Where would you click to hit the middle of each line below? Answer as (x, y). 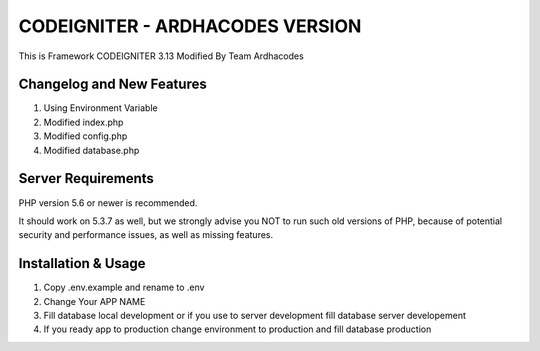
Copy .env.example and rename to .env (124, 287)
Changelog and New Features (112, 84)
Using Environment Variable (101, 108)
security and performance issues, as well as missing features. (146, 235)
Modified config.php (85, 136)
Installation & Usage (82, 263)
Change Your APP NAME (94, 301)
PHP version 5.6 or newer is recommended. (108, 202)
